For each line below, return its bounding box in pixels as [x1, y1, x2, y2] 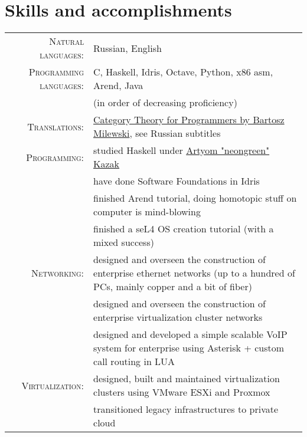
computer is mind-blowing [93, 205, 201, 219]
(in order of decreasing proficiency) [93, 96, 237, 110]
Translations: [27, 119, 84, 133]
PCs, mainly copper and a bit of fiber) [93, 280, 252, 294]
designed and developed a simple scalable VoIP [93, 327, 288, 341]
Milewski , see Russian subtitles [93, 126, 221, 140]
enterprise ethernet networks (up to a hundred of [93, 266, 295, 280]
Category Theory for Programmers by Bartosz [93, 113, 285, 127]
